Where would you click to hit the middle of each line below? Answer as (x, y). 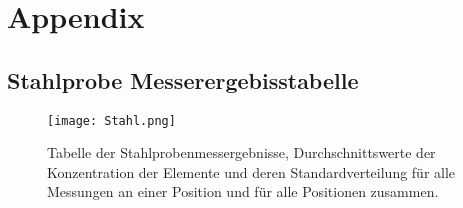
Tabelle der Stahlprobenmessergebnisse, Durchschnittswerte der (241, 152)
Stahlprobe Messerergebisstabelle (183, 79)
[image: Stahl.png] (111, 120)
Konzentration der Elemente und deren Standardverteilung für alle (251, 171)
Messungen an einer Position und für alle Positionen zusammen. (243, 191)
